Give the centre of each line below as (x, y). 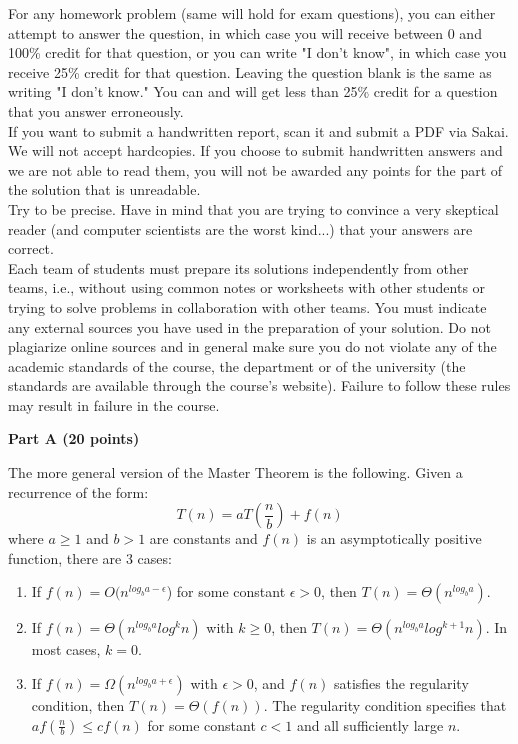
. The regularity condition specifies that (385, 705)
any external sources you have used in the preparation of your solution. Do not (249, 326)
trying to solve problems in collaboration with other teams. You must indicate (247, 306)
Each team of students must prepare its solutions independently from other (238, 267)
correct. (31, 248)
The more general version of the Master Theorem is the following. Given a (235, 472)
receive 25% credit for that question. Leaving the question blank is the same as (250, 71)
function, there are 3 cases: (90, 557)
